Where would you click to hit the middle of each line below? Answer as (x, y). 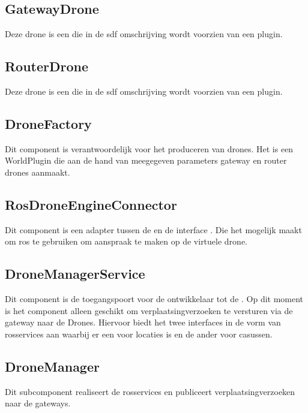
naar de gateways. (38, 403)
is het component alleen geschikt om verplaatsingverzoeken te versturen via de (149, 310)
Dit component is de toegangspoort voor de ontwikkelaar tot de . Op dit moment (154, 299)
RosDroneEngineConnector (91, 204)
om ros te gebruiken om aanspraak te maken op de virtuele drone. (126, 241)
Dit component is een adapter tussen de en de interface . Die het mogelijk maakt (153, 229)
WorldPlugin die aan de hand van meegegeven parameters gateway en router (146, 160)
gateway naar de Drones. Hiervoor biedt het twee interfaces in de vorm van (143, 322)
